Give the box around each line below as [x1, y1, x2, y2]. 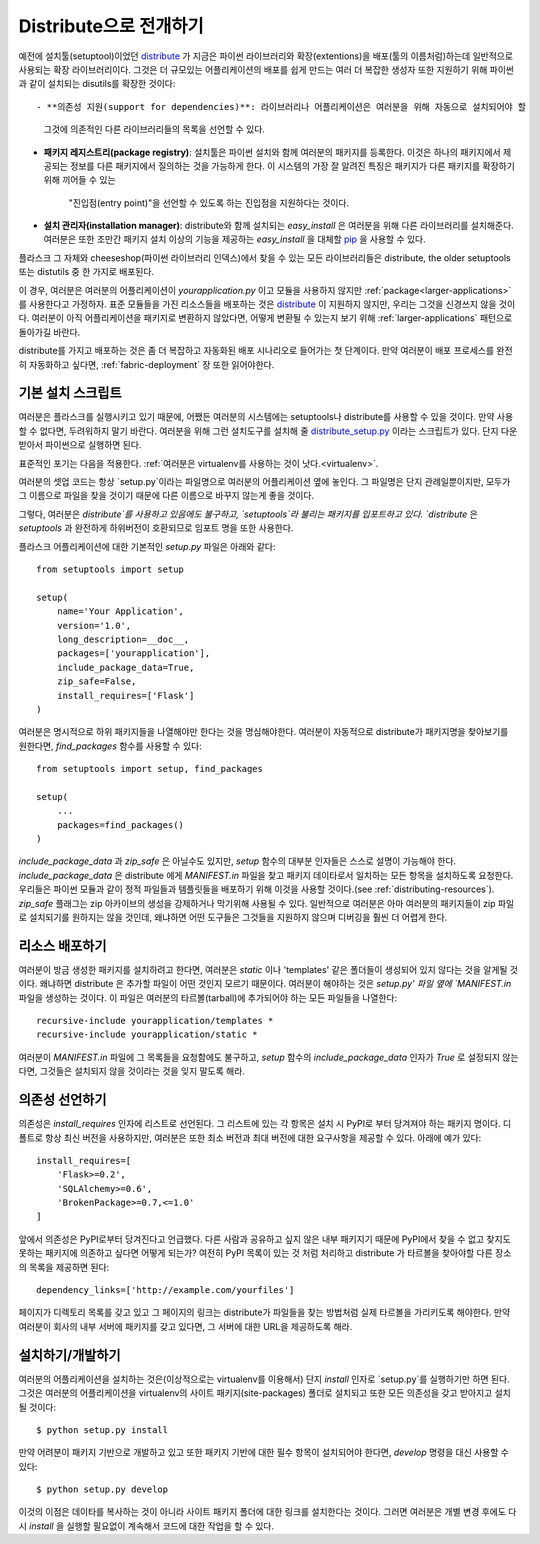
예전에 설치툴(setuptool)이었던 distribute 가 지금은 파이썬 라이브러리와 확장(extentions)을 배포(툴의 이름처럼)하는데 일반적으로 [18, 50, 514, 62]
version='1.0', [56, 620, 132, 631]
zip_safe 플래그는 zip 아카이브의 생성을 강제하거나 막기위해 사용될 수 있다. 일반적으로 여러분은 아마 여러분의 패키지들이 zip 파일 [18, 897, 515, 909]
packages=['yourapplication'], [56, 648, 211, 659]
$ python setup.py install [36, 1424, 169, 1435]
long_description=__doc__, [56, 633, 190, 645]
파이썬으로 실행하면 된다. [45, 439, 142, 451]
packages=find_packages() [56, 819, 185, 830]
